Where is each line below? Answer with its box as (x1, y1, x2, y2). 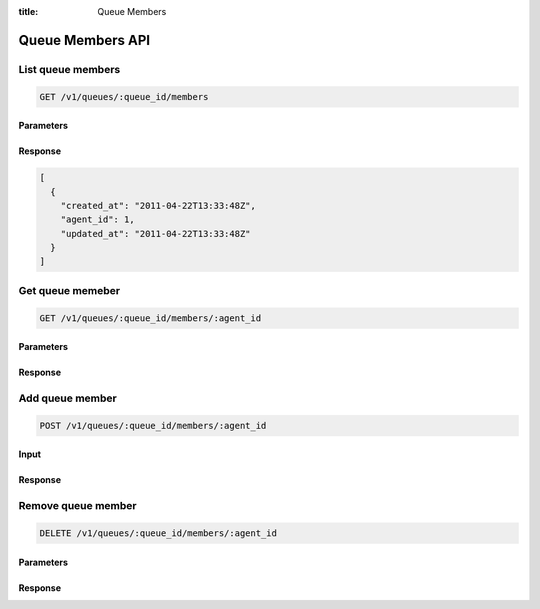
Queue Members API (18, 31, 150, 49)
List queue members (18, 62, 121, 76)
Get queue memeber (18, 283, 121, 297)
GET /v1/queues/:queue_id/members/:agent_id (39, 312, 262, 324)
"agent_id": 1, (60, 214, 135, 225)
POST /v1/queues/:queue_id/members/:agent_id (39, 420, 267, 431)
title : (18, 6, 39, 17)
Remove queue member (18, 499, 137, 513)
